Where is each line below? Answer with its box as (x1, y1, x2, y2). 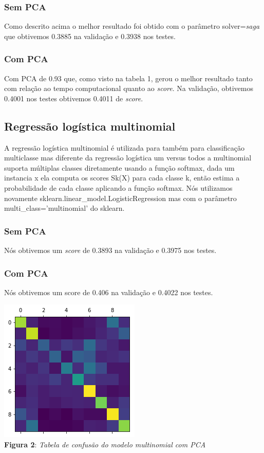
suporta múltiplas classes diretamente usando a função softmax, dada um (4, 162, 235, 173)
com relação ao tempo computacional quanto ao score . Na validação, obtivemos (4, 83, 253, 94)
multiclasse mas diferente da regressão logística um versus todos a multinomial (4, 152, 252, 163)
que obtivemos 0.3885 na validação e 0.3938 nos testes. (4, 30, 176, 41)
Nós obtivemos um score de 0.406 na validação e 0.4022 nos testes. (4, 286, 213, 297)
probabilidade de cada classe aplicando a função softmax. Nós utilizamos (4, 182, 233, 193)
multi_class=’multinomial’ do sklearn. (4, 203, 125, 213)
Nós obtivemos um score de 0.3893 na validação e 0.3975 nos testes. (4, 244, 217, 255)
